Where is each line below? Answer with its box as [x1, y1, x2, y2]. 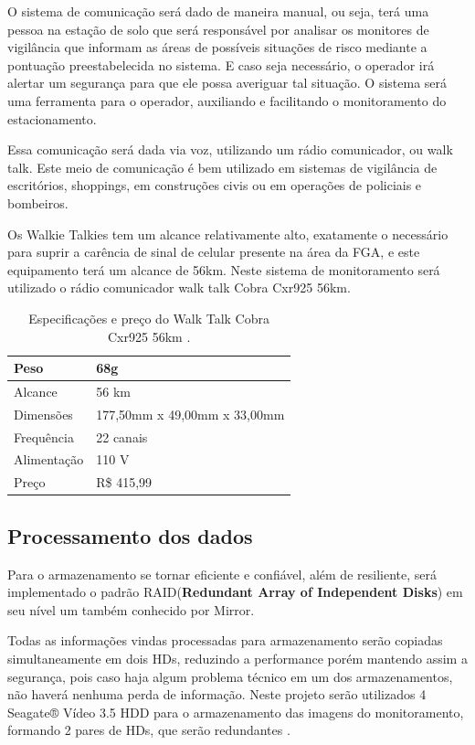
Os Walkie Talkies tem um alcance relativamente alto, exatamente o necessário [7, 224, 449, 243]
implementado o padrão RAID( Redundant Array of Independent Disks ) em [7, 582, 463, 601]
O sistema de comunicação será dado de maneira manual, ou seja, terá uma [7, 2, 429, 20]
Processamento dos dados [7, 521, 253, 549]
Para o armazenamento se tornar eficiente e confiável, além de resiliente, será [7, 564, 437, 583]
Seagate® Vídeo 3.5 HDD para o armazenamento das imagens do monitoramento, [7, 702, 464, 721]
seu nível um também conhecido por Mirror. [7, 600, 255, 619]
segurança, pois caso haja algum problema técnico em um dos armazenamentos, [7, 666, 453, 686]
